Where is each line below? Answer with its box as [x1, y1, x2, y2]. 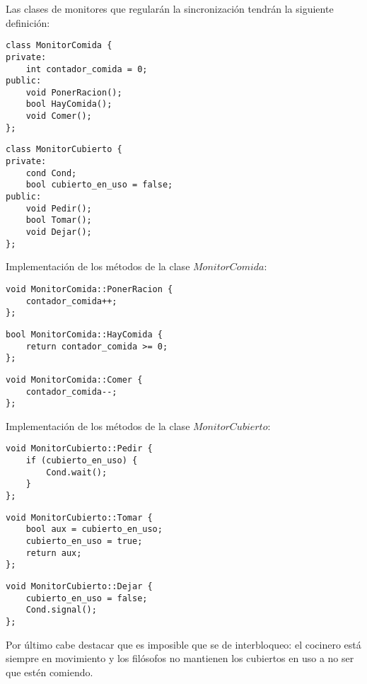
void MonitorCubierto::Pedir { [6, 444, 153, 454]
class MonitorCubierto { [6, 144, 122, 155]
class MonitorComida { [6, 40, 112, 51]
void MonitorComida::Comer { [6, 374, 143, 385]
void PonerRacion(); [25, 87, 122, 98]
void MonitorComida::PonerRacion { [6, 284, 173, 294]
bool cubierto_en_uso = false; [25, 180, 173, 190]
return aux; [25, 547, 82, 558]
